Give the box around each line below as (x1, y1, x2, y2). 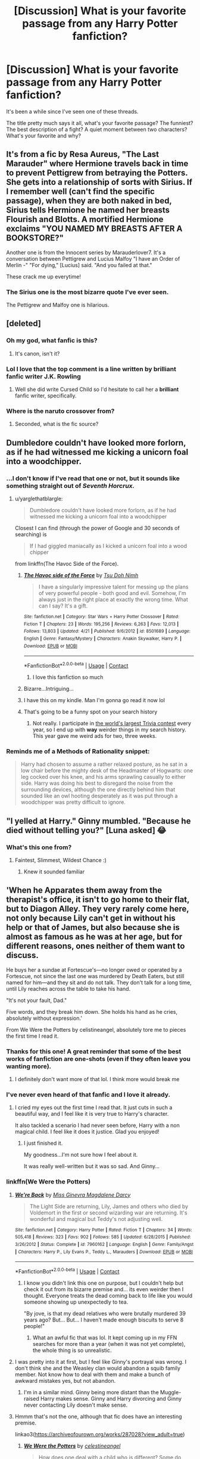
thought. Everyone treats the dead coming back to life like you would (23, 1292, 193, 1299)
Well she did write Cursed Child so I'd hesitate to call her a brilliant (14, 386, 179, 393)
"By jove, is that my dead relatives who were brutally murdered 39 (23, 1310, 186, 1317)
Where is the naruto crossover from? (6, 406, 115, 415)
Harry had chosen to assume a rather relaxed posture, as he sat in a (20, 760, 187, 768)
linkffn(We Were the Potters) (6, 1178, 91, 1186)
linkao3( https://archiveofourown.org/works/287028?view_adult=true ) (14, 1430, 185, 1438)
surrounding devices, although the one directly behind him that (20, 786, 176, 793)
